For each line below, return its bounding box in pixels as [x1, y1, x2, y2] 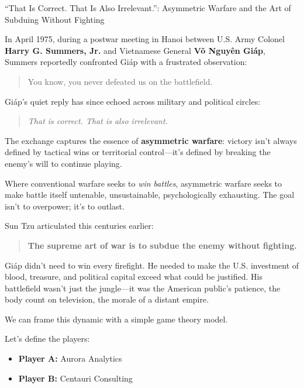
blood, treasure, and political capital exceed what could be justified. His [5, 270, 262, 283]
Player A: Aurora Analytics [18, 352, 122, 365]
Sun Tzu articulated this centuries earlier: [5, 219, 154, 232]
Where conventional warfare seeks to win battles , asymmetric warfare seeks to [5, 177, 282, 189]
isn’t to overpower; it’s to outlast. [5, 200, 125, 212]
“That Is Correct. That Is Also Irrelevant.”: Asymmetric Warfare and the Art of [5, 2, 291, 13]
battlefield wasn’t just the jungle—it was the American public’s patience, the [5, 281, 281, 294]
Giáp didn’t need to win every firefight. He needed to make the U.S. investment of [5, 259, 299, 271]
